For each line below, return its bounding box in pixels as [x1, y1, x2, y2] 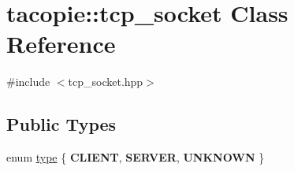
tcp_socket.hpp [68, 73, 143, 90]
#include [6, 73, 50, 90]
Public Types [6, 112, 117, 136]
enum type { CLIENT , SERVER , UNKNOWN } [6, 149, 265, 165]
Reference [6, 28, 116, 60]
